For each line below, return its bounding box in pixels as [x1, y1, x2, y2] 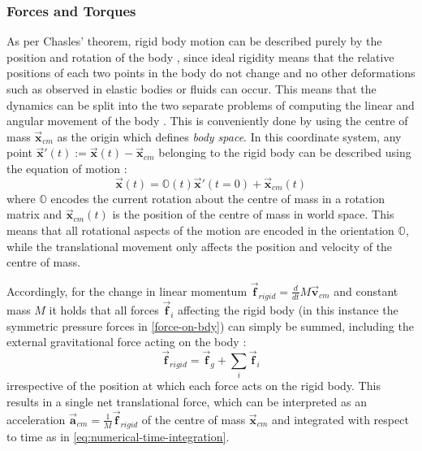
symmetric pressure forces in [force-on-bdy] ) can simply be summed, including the [6, 317, 414, 334]
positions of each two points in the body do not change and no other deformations [6, 64, 416, 81]
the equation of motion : [6, 159, 127, 176]
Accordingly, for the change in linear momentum [6, 282, 248, 299]
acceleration [6, 410, 66, 427]
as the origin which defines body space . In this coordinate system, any [57, 128, 402, 145]
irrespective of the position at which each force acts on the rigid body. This [6, 377, 381, 394]
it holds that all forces [49, 301, 159, 318]
